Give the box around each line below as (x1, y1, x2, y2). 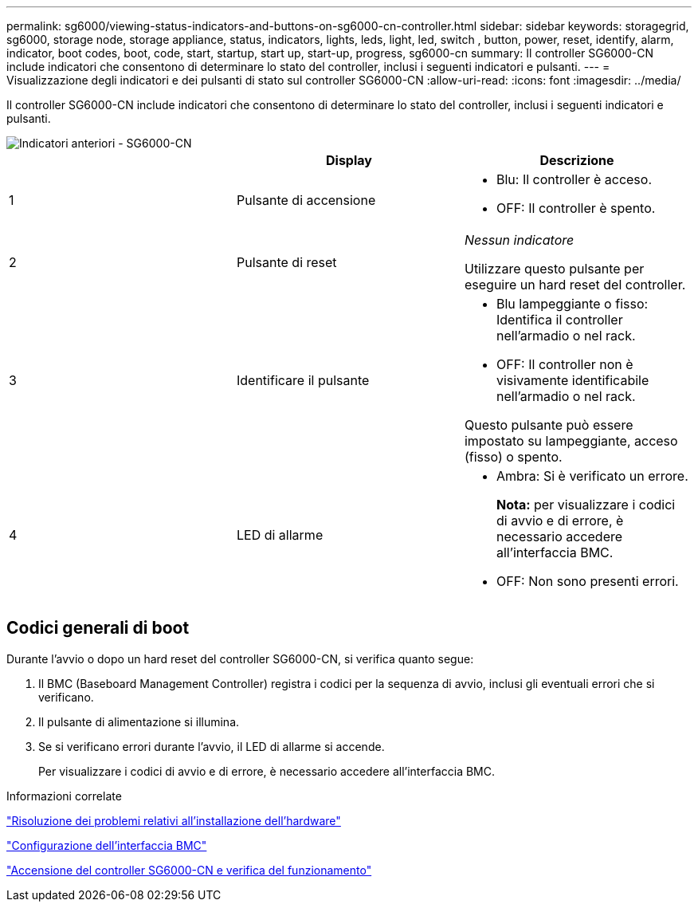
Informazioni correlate (6, 788, 122, 803)
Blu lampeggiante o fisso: (496, 296, 649, 312)
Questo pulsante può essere (464, 417, 633, 433)
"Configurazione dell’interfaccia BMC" (6, 838, 207, 852)
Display (326, 152, 372, 168)
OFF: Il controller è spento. (496, 200, 656, 216)
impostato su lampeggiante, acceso (464, 433, 678, 449)
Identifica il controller (496, 312, 623, 328)
